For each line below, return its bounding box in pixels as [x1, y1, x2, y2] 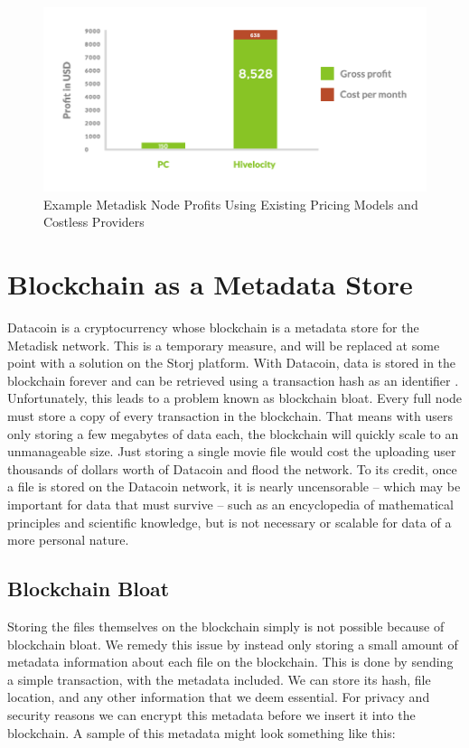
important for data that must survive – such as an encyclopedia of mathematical [7, 495, 454, 514]
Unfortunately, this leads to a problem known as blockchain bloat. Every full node [7, 388, 463, 407]
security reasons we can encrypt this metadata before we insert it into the [7, 705, 416, 724]
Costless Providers [43, 212, 145, 231]
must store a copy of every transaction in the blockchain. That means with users [7, 407, 453, 425]
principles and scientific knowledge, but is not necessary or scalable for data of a [7, 512, 452, 531]
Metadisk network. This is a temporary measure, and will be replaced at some [7, 335, 440, 354]
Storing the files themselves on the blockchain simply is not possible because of [7, 617, 445, 636]
